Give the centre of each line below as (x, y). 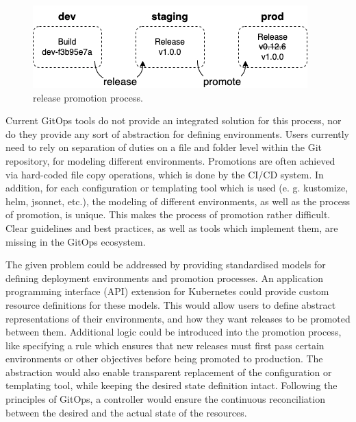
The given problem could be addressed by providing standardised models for (166, 265)
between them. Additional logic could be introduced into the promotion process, (174, 332)
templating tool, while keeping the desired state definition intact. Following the (171, 385)
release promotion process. (88, 97)
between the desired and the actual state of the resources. (126, 412)
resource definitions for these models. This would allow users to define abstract (171, 304)
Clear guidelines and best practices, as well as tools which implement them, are (172, 227)
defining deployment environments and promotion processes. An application (165, 278)
